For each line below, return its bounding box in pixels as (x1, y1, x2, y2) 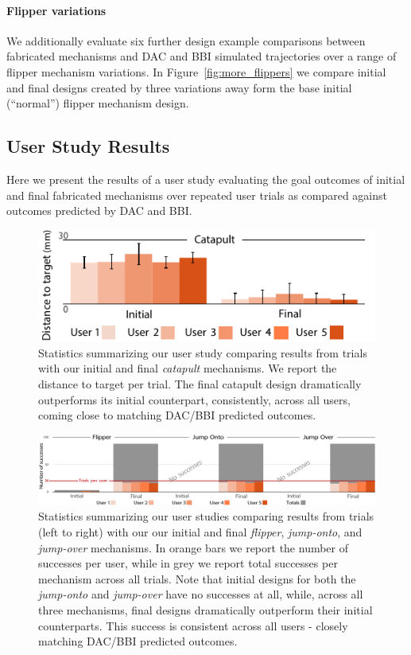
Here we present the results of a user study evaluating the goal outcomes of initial (6, 170, 405, 187)
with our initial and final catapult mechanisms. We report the (38, 360, 337, 376)
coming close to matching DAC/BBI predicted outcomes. (38, 407, 316, 423)
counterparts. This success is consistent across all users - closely (38, 617, 348, 634)
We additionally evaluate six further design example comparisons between (6, 32, 366, 49)
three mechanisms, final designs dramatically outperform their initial (38, 601, 373, 618)
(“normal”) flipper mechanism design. (6, 95, 189, 111)
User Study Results (6, 134, 170, 158)
